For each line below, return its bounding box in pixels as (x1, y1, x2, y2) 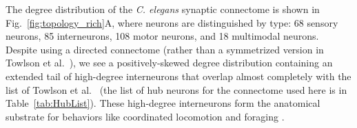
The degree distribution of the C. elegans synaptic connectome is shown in (6, 2, 320, 16)
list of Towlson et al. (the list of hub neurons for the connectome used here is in (6, 82, 347, 97)
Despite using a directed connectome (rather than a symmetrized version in (6, 42, 324, 56)
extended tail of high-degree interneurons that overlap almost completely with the (6, 68, 351, 83)
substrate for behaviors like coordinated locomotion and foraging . (6, 109, 285, 123)
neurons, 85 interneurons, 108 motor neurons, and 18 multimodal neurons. (6, 29, 319, 43)
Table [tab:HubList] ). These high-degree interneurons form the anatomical (6, 96, 320, 110)
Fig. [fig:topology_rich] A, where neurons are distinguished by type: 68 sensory (6, 15, 338, 29)
